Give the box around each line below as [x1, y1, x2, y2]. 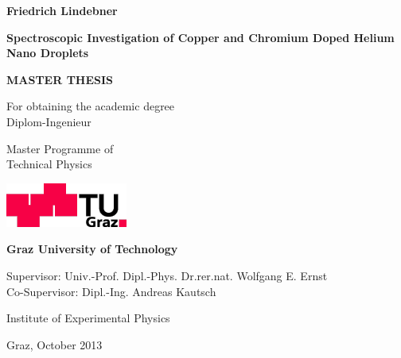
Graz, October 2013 [6, 336, 103, 352]
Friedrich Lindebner [6, 2, 118, 18]
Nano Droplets [6, 44, 89, 61]
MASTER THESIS [6, 71, 114, 87]
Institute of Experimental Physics [6, 310, 170, 326]
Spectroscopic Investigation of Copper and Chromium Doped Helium [6, 29, 395, 45]
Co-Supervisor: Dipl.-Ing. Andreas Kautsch [6, 283, 216, 299]
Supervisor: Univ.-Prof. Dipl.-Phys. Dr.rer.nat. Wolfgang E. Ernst [6, 267, 328, 283]
